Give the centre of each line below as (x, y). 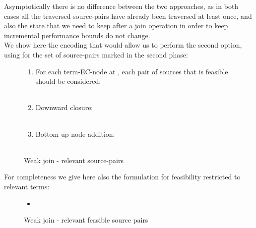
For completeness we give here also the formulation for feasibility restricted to (122, 177)
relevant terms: (27, 186)
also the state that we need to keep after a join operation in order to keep (116, 26)
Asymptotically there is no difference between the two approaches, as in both (121, 6)
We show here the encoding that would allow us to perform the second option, (123, 45)
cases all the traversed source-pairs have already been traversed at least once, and (128, 16)
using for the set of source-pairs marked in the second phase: (96, 54)
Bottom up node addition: (75, 134)
